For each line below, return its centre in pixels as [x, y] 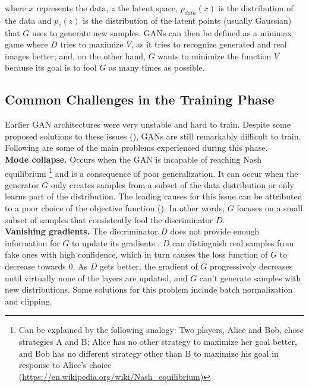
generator [22, 184]
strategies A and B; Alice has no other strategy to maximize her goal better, [158, 341]
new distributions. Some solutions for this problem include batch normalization [149, 289]
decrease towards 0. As [46, 266]
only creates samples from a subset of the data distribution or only [172, 184]
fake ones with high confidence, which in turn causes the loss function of [136, 254]
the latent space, [148, 8]
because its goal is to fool [51, 67]
